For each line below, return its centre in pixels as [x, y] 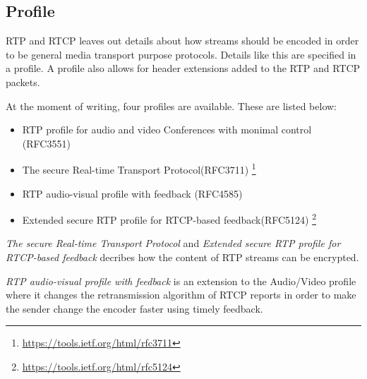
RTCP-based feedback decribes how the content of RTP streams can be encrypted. [182, 257]
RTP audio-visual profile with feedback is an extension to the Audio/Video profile [181, 281]
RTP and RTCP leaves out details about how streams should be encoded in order [182, 41]
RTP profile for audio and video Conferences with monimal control [167, 130]
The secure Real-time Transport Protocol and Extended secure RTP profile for [173, 243]
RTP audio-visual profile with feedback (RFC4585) [132, 193]
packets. [23, 82]
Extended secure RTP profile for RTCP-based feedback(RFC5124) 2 [169, 218]
